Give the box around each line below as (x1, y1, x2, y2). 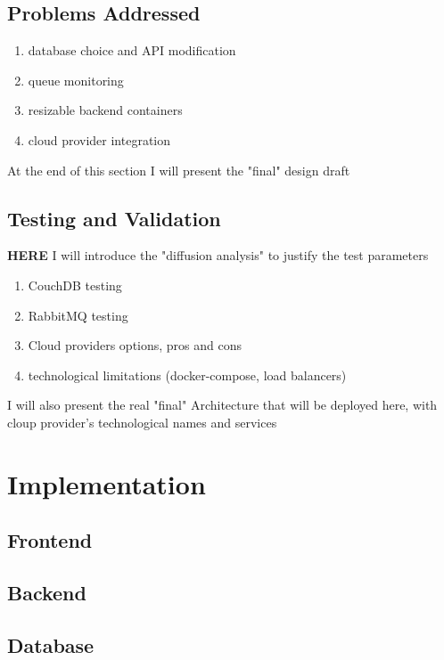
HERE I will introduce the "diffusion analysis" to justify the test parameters (7, 246, 429, 265)
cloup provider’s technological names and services (7, 412, 277, 431)
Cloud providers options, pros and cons (28, 336, 243, 354)
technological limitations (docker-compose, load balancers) (28, 365, 347, 384)
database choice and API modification (28, 41, 236, 60)
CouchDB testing (28, 275, 122, 294)
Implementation (7, 465, 206, 501)
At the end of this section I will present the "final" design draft (7, 160, 350, 179)
